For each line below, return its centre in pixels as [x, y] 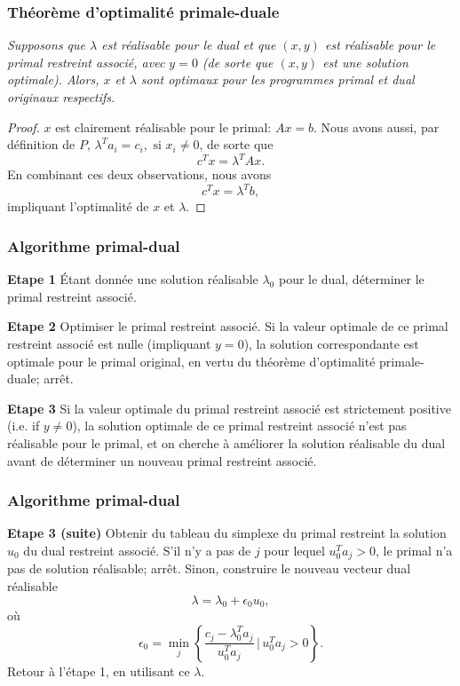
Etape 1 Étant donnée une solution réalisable [133, 279]
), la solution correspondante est [331, 343]
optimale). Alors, [53, 79]
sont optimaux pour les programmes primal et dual [278, 79]
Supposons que [47, 45]
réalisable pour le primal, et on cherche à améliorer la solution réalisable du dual [226, 442]
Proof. [24, 126]
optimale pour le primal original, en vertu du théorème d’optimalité [191, 361]
